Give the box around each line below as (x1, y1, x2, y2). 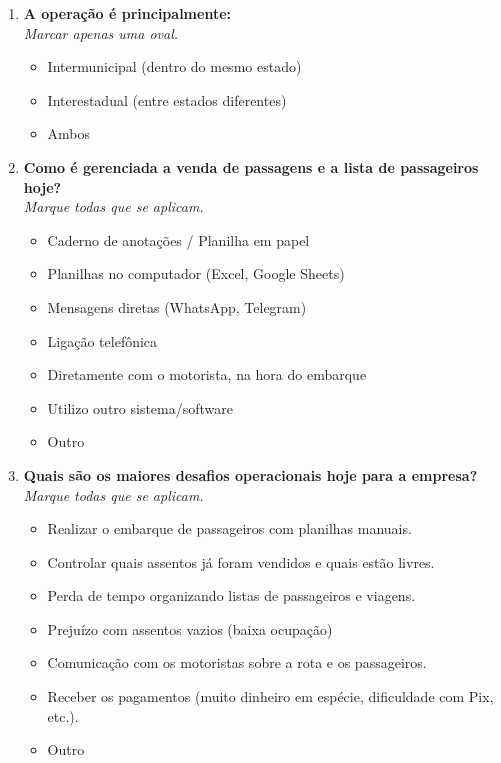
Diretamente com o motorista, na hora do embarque (47, 364, 367, 385)
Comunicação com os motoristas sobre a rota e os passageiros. (47, 652, 427, 673)
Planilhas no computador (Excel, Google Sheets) (47, 263, 345, 284)
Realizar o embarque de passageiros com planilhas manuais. (47, 518, 412, 539)
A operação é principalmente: (23, 3, 231, 23)
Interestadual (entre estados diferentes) (47, 89, 287, 110)
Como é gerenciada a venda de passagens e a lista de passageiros (23, 156, 479, 177)
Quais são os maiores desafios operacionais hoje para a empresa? (23, 464, 478, 485)
